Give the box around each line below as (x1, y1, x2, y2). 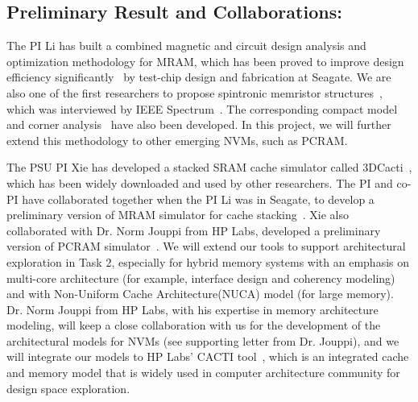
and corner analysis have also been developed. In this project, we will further (6, 116, 391, 133)
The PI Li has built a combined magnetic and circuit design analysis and (6, 37, 366, 54)
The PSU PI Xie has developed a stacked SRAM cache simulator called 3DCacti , (6, 159, 412, 176)
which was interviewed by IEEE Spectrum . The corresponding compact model (6, 100, 398, 117)
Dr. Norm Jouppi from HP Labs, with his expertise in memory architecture (6, 300, 379, 317)
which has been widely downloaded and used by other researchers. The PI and (6, 174, 393, 191)
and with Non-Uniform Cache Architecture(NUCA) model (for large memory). (6, 285, 394, 302)
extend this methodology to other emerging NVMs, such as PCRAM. (6, 131, 348, 148)
